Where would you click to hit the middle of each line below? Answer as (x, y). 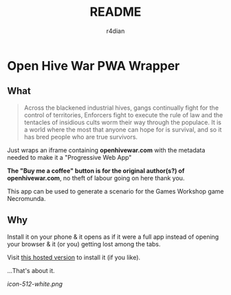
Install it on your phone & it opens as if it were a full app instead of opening (113, 237)
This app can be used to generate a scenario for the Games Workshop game (115, 191)
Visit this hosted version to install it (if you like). (74, 257)
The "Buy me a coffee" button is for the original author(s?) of (96, 170)
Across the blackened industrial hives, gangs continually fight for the (121, 108)
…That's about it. (31, 270)
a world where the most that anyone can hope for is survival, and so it (123, 129)
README (115, 12)
